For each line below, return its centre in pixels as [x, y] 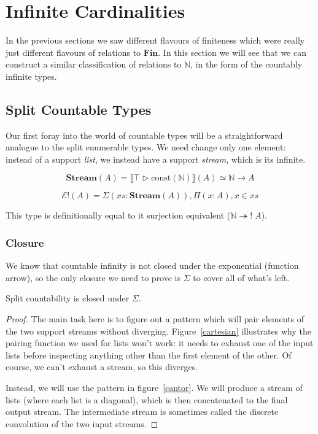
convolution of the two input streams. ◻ [82, 423]
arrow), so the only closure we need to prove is [93, 277]
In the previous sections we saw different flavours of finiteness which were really [155, 40]
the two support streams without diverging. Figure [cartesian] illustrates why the [158, 331]
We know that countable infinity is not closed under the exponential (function [152, 265]
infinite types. [31, 76]
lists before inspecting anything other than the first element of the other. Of [149, 355]
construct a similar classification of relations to [94, 64]
